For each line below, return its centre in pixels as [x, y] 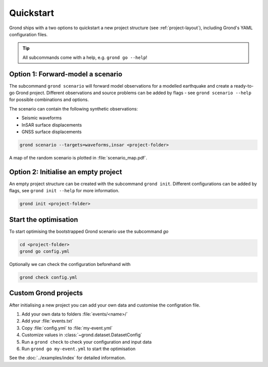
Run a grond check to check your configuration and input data [87, 342]
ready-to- [244, 86]
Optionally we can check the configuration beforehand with [70, 264]
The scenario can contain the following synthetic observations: [74, 108]
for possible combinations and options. [49, 100]
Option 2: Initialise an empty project [66, 172]
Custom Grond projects [46, 293]
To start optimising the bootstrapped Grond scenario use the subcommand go [89, 231]
